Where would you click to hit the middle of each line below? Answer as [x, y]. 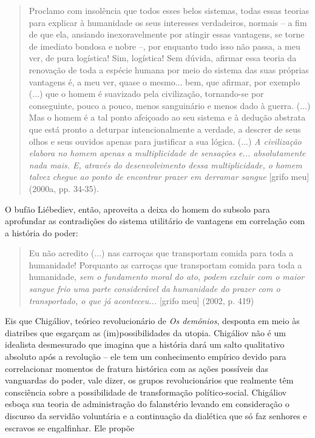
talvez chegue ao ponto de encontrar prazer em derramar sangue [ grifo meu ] [169, 177]
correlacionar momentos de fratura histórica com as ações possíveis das [137, 368]
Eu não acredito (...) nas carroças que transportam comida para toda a [161, 253]
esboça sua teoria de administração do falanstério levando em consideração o [147, 404]
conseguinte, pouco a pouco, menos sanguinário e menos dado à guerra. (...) [170, 105]
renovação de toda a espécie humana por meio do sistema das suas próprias [169, 69]
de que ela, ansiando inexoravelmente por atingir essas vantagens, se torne [167, 34]
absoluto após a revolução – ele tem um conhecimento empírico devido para [146, 357]
